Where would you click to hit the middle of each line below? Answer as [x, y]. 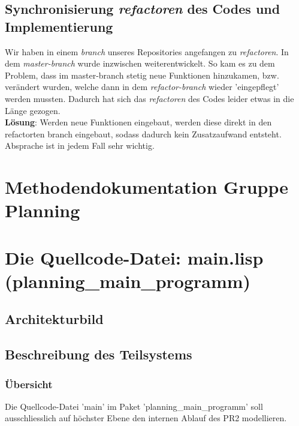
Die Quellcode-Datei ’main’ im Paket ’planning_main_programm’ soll [134, 406]
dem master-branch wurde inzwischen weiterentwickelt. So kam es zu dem [140, 63]
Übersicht [29, 384]
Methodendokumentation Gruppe [147, 187]
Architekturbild [54, 319]
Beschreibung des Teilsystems [99, 354]
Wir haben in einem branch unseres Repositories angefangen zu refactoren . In [147, 51]
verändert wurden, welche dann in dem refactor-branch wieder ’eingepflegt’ [142, 87]
